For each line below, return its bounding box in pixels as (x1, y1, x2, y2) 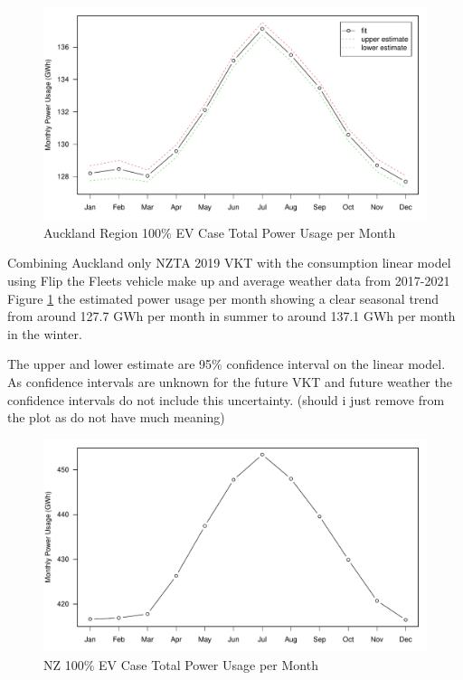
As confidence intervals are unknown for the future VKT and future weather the (7, 372, 452, 391)
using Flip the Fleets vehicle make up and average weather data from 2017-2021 (7, 270, 450, 289)
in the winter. (7, 324, 82, 343)
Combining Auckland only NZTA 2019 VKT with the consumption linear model (7, 253, 451, 272)
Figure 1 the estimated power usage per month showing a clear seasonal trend (7, 288, 439, 307)
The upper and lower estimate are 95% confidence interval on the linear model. (7, 354, 446, 373)
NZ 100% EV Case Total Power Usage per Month (43, 655, 318, 674)
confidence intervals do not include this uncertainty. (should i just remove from (7, 390, 445, 409)
